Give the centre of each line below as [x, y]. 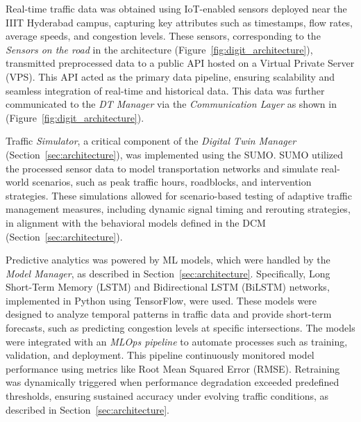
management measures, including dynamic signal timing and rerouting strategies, [178, 209]
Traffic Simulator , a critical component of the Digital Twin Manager [151, 141]
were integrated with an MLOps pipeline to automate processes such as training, [177, 341]
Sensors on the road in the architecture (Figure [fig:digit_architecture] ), [159, 49]
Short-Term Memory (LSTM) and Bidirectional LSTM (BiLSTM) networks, [168, 287]
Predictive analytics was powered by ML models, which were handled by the [168, 260]
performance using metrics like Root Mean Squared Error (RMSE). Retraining [173, 368]
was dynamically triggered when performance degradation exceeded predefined [173, 382]
